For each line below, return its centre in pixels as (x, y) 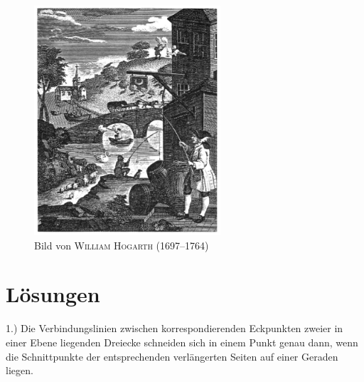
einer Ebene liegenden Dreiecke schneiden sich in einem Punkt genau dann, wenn (182, 342)
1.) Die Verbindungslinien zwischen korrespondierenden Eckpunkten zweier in (175, 328)
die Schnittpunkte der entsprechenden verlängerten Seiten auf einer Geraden (172, 356)
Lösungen (53, 294)
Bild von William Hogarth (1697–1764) (122, 245)
